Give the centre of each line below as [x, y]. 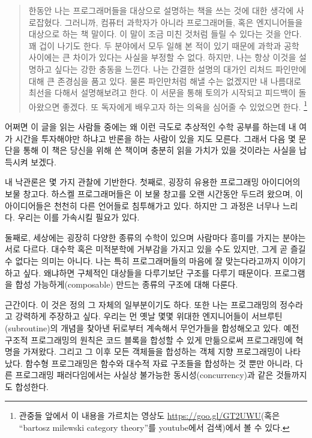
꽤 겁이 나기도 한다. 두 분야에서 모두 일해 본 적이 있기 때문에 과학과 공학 [164, 45]
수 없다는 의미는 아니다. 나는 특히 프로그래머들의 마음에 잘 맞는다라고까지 [142, 260]
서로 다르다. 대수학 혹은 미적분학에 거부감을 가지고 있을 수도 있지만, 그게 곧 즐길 [155, 249]
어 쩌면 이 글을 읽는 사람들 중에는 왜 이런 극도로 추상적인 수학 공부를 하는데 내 [151, 126]
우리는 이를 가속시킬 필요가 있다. [79, 217]
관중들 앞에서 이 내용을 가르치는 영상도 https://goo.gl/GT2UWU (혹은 [149, 416]
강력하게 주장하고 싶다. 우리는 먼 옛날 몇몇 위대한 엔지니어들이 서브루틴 [149, 316]
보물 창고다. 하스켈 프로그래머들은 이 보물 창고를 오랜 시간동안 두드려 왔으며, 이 [154, 193]
